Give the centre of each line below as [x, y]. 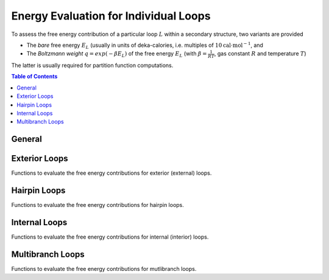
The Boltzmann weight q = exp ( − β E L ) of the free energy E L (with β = [117, 54]
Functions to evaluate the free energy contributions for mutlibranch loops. [104, 269]
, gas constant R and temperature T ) [260, 54]
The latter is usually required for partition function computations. [92, 65]
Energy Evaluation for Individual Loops [111, 16]
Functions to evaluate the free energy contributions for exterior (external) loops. [111, 173]
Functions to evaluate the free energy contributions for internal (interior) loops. [110, 237]
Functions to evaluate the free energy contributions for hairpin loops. [97, 205]
